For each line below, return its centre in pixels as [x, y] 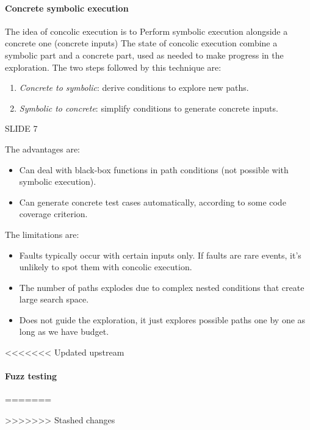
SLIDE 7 [21, 128]
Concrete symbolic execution [67, 8]
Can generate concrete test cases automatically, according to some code [153, 202]
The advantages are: [42, 149]
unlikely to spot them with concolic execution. [106, 267]
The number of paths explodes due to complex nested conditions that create [162, 287]
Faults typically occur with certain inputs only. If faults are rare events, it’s [160, 255]
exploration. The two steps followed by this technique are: [113, 67]
